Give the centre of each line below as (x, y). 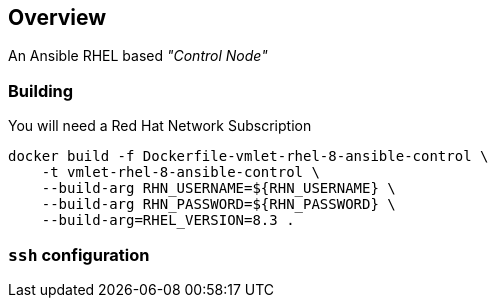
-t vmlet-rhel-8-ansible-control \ (180, 172)
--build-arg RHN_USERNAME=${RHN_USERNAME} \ (218, 188)
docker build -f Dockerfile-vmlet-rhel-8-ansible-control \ (248, 156)
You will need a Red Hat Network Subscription (160, 126)
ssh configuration (79, 254)
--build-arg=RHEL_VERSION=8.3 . (168, 220)
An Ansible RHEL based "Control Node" (138, 56)
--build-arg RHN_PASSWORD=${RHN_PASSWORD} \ (218, 204)
